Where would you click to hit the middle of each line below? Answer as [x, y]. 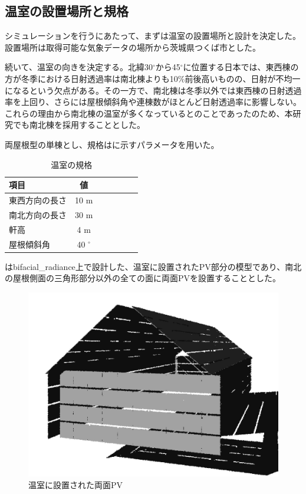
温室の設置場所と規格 [67, 11]
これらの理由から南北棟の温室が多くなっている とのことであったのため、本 [149, 113]
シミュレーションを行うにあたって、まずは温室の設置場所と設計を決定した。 [153, 36]
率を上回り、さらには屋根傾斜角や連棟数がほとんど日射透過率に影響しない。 [153, 102]
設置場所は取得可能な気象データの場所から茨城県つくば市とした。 [133, 47]
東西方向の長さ [38, 200]
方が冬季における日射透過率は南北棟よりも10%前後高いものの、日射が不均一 [153, 78]
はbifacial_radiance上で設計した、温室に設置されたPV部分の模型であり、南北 [153, 266]
